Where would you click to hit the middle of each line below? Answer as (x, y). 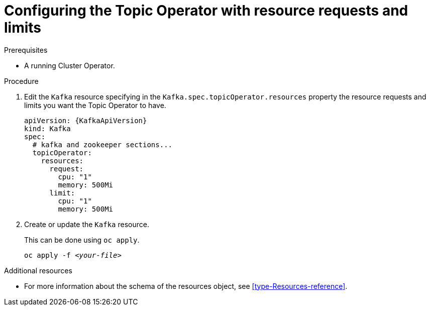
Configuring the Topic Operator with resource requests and (206, 11)
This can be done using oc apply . (82, 240)
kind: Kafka (47, 128)
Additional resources (38, 270)
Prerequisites (26, 50)
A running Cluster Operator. (70, 65)
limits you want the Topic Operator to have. (95, 105)
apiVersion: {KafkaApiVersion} (86, 120)
